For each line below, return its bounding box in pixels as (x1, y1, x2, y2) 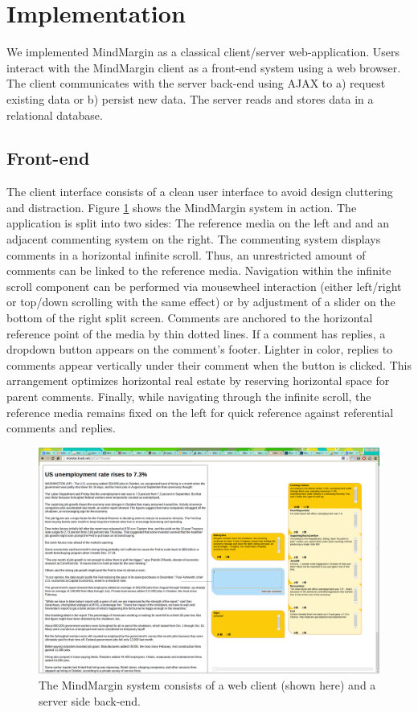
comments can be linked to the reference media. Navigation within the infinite (6, 262, 391, 279)
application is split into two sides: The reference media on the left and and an (6, 215, 389, 231)
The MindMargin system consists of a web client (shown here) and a (39, 676, 376, 693)
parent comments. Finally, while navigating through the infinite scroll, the (6, 388, 371, 405)
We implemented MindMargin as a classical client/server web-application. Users (6, 43, 400, 60)
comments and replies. (6, 419, 116, 436)
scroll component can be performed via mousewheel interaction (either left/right (6, 277, 402, 294)
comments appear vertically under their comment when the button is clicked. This (6, 356, 412, 373)
